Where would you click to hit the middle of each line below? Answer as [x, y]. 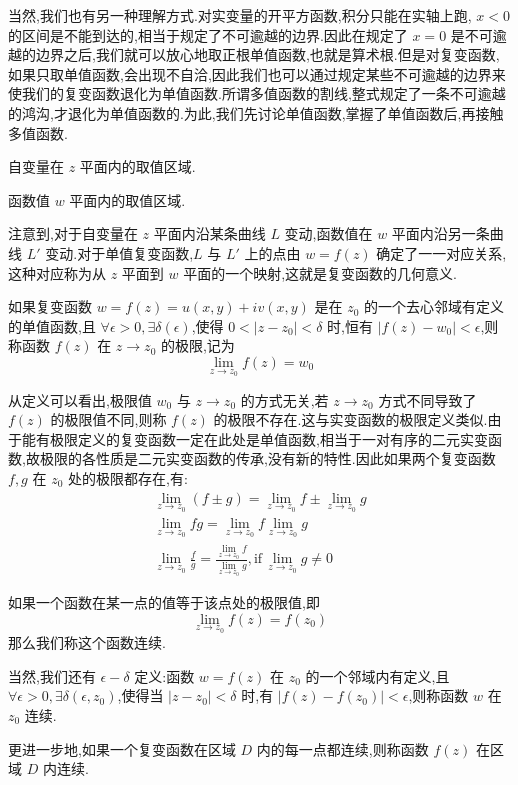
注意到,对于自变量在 [73, 233]
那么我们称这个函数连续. [87, 642]
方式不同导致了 [427, 399]
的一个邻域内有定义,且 [377, 675]
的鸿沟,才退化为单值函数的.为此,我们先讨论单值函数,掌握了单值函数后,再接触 [256, 112]
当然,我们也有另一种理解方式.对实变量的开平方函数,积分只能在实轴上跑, [240, 15]
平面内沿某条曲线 [209, 233]
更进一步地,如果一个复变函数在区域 [122, 748]
